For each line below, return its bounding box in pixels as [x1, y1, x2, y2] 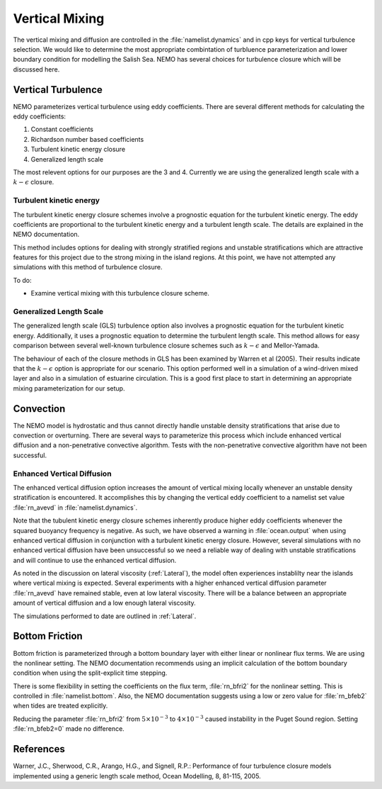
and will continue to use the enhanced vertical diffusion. [13, 556, 177, 564]
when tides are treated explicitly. [13, 702, 108, 710]
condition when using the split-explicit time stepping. [13, 668, 168, 677]
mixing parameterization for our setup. [13, 384, 125, 393]
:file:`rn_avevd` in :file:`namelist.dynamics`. [13, 503, 138, 512]
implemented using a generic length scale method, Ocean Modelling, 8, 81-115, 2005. [13, 771, 261, 780]
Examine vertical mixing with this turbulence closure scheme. [30, 289, 210, 298]
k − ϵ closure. [13, 178, 54, 186]
